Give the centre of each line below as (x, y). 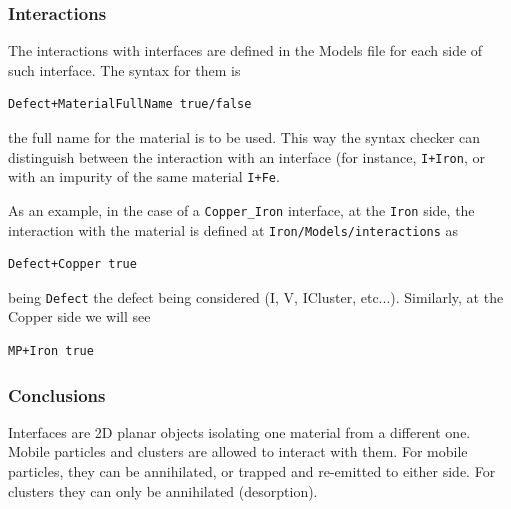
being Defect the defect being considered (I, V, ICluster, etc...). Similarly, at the (256, 296)
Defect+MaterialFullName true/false (130, 104)
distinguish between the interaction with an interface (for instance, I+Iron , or (246, 156)
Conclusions (57, 394)
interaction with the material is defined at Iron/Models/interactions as (233, 229)
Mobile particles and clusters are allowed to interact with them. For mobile (238, 451)
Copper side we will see (79, 316)
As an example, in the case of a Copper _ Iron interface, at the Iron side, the (241, 209)
